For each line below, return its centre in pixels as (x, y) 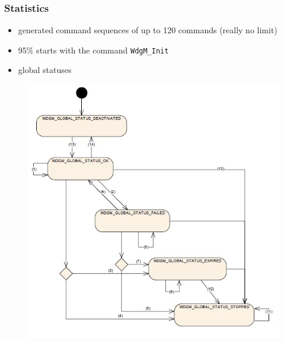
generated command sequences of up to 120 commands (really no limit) (148, 30)
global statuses (45, 70)
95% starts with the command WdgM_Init (93, 50)
